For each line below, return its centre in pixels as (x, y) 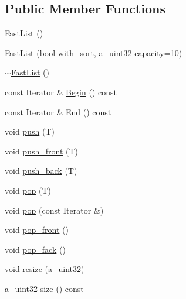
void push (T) (30, 131)
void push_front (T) (41, 151)
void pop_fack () (35, 249)
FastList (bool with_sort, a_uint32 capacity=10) (94, 52)
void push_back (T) (41, 171)
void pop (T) (28, 190)
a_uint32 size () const (44, 288)
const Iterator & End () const (58, 111)
